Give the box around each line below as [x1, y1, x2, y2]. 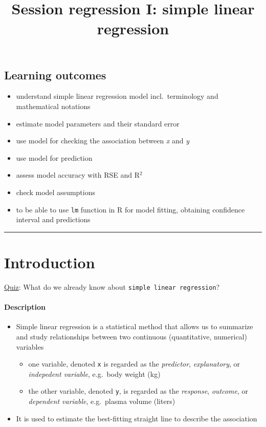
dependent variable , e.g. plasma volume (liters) [28, 396, 175, 407]
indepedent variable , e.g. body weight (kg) [28, 368, 161, 379]
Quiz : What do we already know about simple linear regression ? [4, 281, 220, 292]
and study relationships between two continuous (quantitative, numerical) [16, 331, 247, 341]
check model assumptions [16, 186, 96, 197]
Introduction [4, 251, 95, 272]
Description [4, 302, 46, 312]
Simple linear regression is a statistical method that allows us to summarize [16, 321, 253, 332]
